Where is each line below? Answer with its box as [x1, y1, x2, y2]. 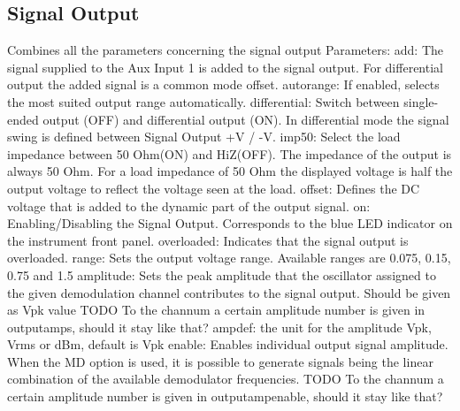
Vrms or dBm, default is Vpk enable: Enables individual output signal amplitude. [7, 335, 448, 354]
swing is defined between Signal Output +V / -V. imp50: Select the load [7, 127, 401, 146]
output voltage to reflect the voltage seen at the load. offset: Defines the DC [7, 179, 420, 197]
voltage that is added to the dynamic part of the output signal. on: [7, 196, 371, 215]
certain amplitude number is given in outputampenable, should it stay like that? [7, 387, 443, 406]
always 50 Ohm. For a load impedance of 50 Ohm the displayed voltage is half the [7, 162, 453, 180]
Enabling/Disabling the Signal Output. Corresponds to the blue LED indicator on [7, 214, 453, 232]
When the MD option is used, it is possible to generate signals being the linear [7, 352, 433, 370]
